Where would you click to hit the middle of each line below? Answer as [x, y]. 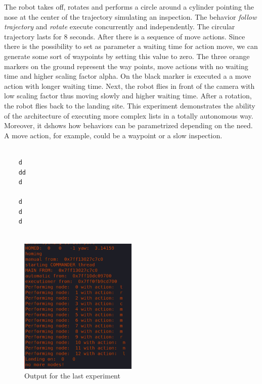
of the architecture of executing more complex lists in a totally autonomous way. [129, 115]
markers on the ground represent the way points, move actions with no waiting [126, 66]
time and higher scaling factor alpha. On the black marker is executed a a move [128, 76]
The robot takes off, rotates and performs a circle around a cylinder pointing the [129, 7]
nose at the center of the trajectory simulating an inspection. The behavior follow [130, 16]
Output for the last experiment [72, 376]
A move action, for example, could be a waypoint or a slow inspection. [113, 135]
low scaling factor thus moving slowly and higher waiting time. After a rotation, [128, 96]
